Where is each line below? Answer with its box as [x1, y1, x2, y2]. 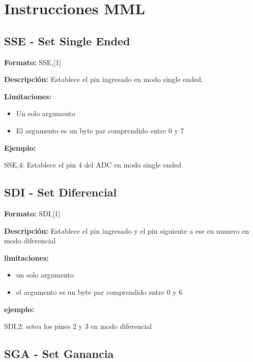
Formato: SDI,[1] [4, 208, 61, 218]
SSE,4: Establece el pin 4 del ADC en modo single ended [4, 159, 182, 170]
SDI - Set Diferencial [4, 184, 117, 200]
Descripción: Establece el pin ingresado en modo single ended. [4, 74, 204, 85]
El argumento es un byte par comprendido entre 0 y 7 [16, 125, 184, 135]
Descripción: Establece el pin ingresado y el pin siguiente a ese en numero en [4, 225, 249, 236]
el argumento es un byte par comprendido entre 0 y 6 [16, 286, 183, 297]
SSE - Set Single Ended [4, 33, 130, 48]
